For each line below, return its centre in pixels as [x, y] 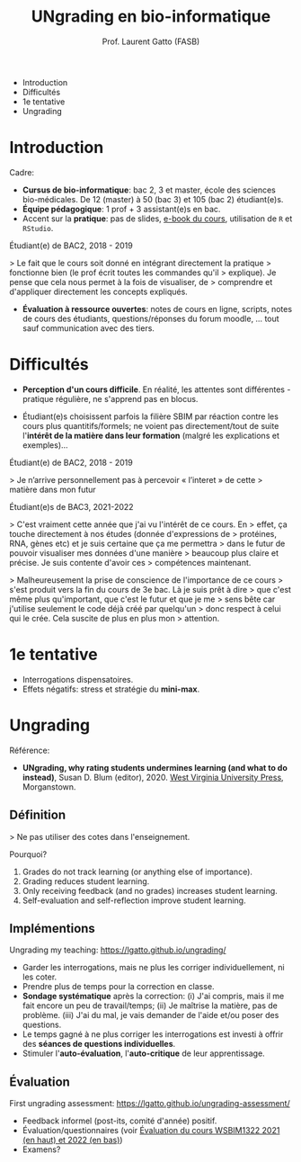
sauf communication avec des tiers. [89, 328]
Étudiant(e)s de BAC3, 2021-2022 [71, 506]
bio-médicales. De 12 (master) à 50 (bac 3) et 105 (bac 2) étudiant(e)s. [153, 199]
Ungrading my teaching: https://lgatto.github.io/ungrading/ [118, 950]
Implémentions [53, 928]
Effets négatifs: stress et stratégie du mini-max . [111, 689]
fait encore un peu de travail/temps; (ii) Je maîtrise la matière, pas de [150, 1006]
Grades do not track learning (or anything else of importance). [137, 871]
